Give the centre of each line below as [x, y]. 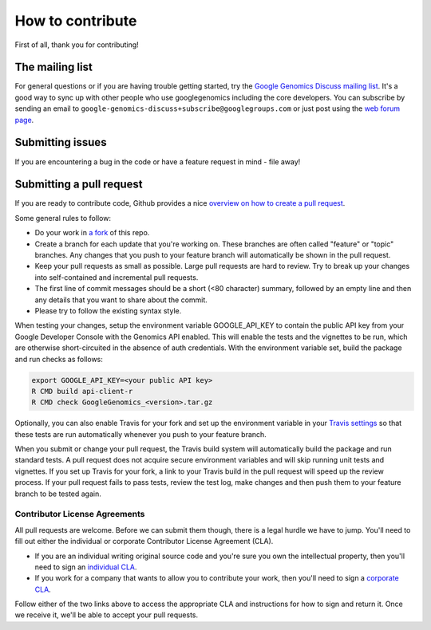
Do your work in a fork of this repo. [92, 233]
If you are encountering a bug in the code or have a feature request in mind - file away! [158, 161]
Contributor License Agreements [80, 514]
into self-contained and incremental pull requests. [117, 277]
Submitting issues [61, 142]
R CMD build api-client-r [82, 391]
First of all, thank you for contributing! [77, 45]
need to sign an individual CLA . [86, 567]
